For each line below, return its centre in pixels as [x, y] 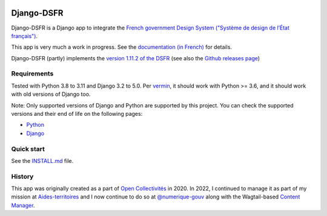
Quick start [28, 149]
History [22, 176]
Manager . [23, 205]
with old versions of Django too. [51, 94]
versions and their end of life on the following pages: [77, 114]
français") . [25, 36]
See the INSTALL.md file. [42, 160]
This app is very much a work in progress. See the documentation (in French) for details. [122, 47]
